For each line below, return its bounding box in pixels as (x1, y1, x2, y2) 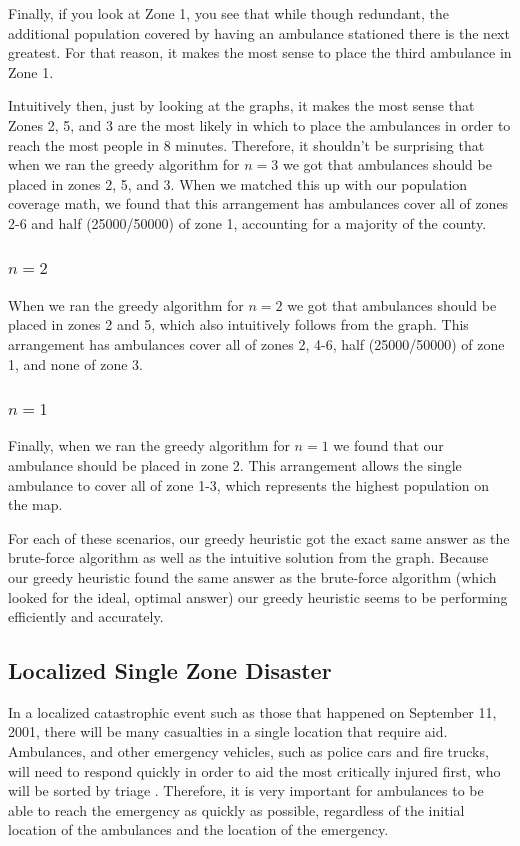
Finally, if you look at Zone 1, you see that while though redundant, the (8, 3, 449, 23)
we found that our (333, 435, 444, 456)
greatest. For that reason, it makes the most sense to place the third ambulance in (8, 42, 512, 63)
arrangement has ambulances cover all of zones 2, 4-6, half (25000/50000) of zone (8, 333, 505, 354)
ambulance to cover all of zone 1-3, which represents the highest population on (8, 474, 489, 495)
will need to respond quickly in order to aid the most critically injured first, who (8, 760, 501, 781)
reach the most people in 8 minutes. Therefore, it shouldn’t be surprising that (8, 134, 485, 155)
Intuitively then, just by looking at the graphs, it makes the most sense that (8, 95, 475, 116)
